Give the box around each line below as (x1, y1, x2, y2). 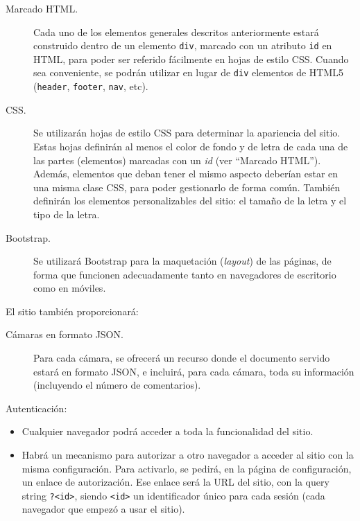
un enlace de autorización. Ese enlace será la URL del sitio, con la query (22, 475, 329, 489)
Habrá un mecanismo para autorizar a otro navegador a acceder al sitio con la (22, 448, 354, 462)
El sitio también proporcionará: (6, 303, 139, 318)
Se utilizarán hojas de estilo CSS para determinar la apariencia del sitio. (33, 125, 341, 140)
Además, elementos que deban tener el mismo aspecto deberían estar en (33, 166, 338, 181)
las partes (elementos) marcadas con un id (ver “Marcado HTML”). (33, 152, 321, 167)
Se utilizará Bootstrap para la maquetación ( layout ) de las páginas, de (33, 254, 332, 268)
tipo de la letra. (33, 206, 100, 221)
